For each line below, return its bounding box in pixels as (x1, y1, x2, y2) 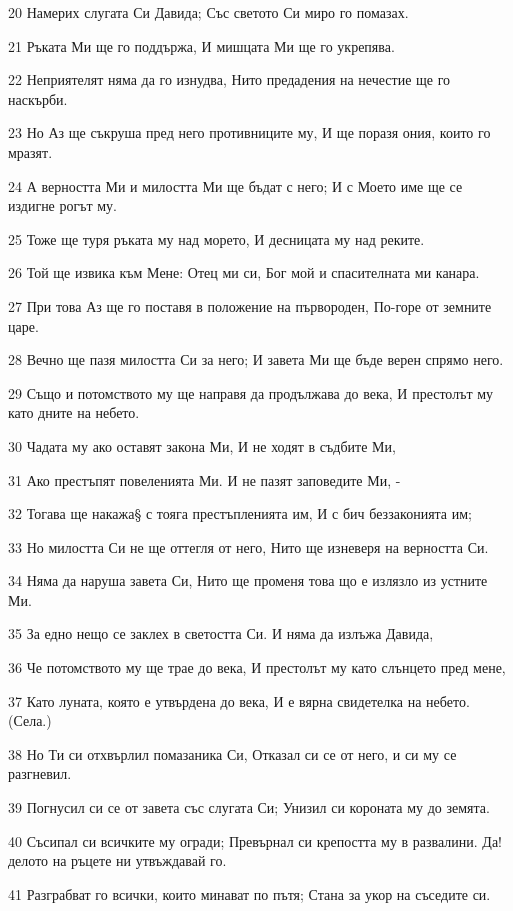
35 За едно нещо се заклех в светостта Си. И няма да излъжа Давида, (8, 623, 434, 644)
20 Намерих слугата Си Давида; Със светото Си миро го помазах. (8, 2, 409, 22)
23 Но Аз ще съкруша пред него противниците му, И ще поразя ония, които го (8, 122, 491, 143)
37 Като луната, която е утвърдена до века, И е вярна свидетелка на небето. (8, 690, 470, 711)
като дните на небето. (8, 402, 140, 423)
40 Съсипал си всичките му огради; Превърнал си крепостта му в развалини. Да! (8, 830, 502, 851)
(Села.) (8, 710, 52, 731)
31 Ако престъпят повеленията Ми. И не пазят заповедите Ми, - (8, 469, 401, 490)
